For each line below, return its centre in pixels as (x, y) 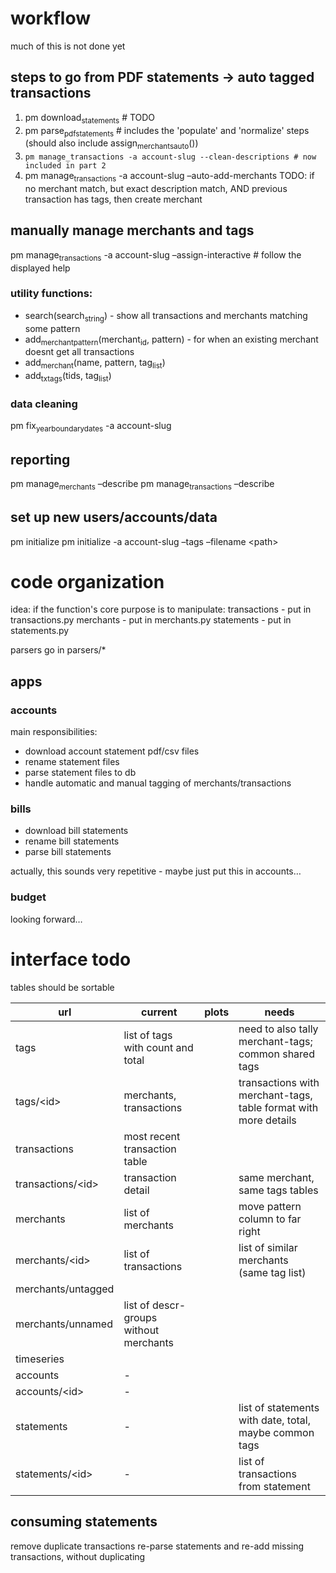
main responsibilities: (54, 732)
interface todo (71, 959)
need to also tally (278, 1029)
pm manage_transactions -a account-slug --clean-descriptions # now (170, 157)
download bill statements (76, 831)
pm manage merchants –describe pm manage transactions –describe (142, 484)
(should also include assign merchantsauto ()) (111, 144)
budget (28, 897)
